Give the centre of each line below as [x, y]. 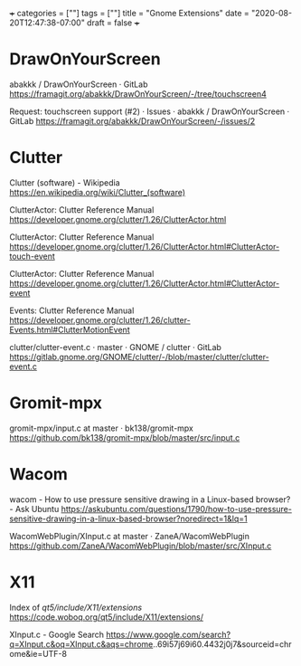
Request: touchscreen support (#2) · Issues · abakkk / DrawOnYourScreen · [150, 111]
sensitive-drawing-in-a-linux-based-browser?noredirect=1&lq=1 [128, 519]
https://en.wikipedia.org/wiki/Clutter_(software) [98, 192]
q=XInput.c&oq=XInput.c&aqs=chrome [81, 644]
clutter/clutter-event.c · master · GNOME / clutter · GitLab [115, 347]
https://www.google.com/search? [169, 634]
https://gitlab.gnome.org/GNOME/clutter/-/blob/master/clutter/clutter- [139, 357]
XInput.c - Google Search [57, 634]
